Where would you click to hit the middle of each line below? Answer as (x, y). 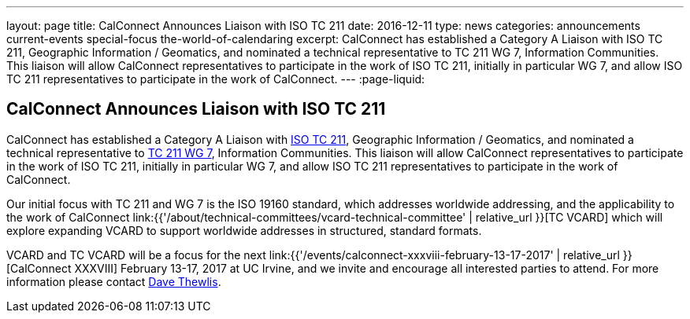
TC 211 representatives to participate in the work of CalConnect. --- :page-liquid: (216, 79)
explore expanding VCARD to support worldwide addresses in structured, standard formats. (244, 230)
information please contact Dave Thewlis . (114, 281)
